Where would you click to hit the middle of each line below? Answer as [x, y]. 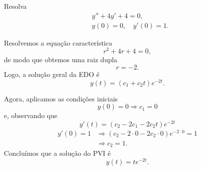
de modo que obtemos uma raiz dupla [61, 60]
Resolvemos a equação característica [58, 42]
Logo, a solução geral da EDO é [52, 74]
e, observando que [31, 115]
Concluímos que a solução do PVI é [57, 153]
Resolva [15, 6]
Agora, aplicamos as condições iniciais [61, 98]
